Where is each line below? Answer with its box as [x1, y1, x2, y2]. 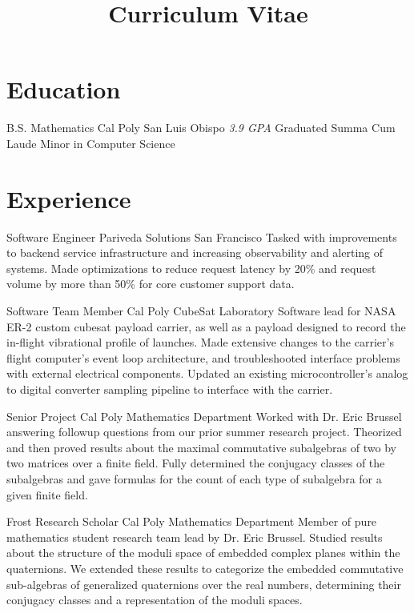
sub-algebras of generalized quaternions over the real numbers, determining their [6, 575, 401, 592]
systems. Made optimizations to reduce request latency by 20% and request [6, 259, 376, 276]
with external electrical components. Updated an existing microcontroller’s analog [6, 365, 408, 382]
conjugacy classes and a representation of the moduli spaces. [6, 591, 303, 608]
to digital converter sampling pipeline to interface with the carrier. [6, 380, 333, 397]
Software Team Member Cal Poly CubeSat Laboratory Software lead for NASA [6, 302, 396, 319]
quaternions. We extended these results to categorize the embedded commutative [6, 559, 404, 576]
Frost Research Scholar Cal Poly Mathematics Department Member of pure [6, 513, 377, 530]
